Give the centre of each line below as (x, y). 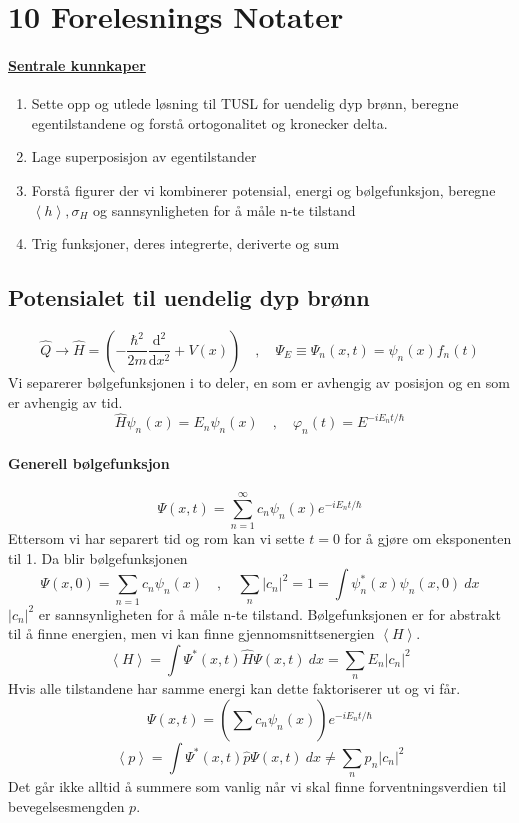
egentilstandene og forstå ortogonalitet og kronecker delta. (209, 122)
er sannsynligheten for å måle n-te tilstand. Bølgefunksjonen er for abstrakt (269, 613)
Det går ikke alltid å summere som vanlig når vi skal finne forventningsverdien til (257, 786)
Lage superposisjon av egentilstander (144, 156)
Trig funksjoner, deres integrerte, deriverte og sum (185, 243)
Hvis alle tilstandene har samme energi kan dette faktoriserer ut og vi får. (234, 688)
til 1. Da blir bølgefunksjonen (98, 557)
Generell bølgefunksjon (89, 462)
